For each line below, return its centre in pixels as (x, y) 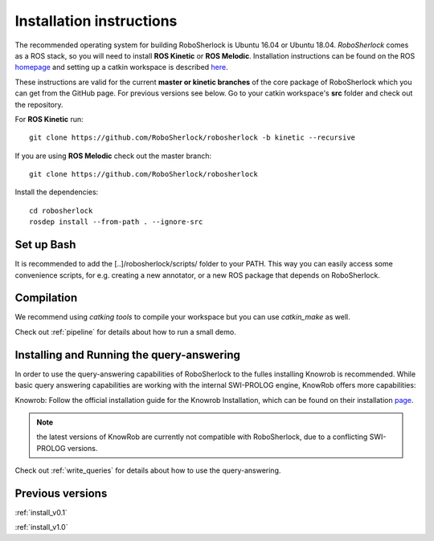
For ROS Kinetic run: (49, 119)
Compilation (46, 298)
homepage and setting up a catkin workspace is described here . (121, 67)
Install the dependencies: (57, 192)
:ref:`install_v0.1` (41, 512)
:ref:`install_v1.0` (41, 527)
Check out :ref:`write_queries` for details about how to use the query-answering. (148, 470)
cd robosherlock (61, 210)
